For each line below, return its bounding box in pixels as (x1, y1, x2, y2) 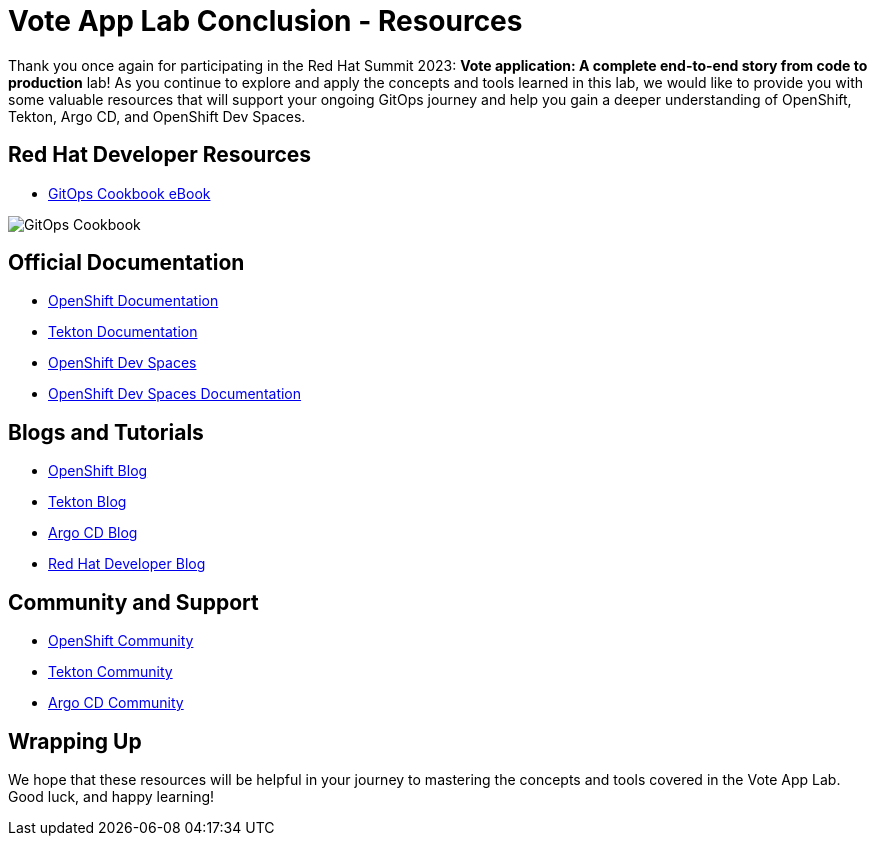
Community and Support (8, 589, 259, 615)
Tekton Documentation (48, 323, 198, 341)
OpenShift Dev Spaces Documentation (48, 385, 302, 403)
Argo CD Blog (48, 524, 138, 542)
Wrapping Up (8, 728, 142, 754)
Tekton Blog (48, 493, 127, 511)
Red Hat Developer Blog (48, 555, 206, 573)
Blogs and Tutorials (8, 419, 204, 445)
